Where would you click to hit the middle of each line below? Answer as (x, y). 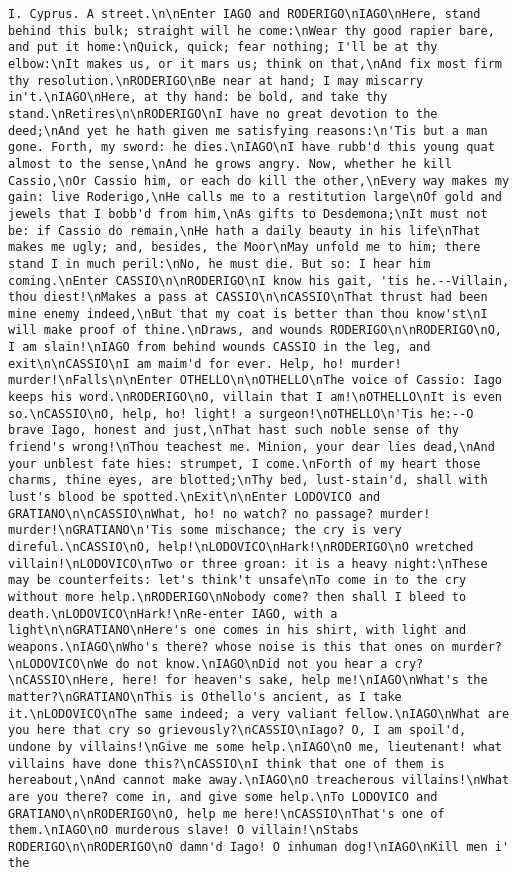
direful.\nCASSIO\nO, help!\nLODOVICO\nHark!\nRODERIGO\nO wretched (241, 547)
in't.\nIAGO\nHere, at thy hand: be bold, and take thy (198, 97)
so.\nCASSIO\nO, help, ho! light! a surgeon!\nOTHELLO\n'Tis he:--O (241, 413)
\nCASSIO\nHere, (62, 680)
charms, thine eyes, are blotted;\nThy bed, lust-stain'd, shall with (248, 480)
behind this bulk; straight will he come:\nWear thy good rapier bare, (251, 30)
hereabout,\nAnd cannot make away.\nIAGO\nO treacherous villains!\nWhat (259, 780)
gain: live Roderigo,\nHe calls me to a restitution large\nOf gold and (255, 197)
